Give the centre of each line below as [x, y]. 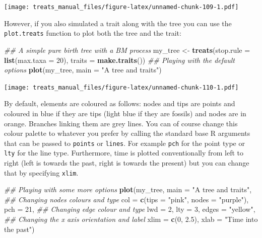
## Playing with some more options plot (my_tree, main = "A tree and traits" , [128, 189]
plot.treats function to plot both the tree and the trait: [93, 33]
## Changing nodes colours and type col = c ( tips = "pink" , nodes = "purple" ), [126, 199]
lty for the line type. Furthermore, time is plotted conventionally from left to [124, 153]
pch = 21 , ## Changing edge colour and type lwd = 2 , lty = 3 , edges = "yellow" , [130, 209]
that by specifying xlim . [41, 172]
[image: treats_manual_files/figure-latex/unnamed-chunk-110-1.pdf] [121, 87]
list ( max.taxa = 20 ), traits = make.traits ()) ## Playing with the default [119, 60]
